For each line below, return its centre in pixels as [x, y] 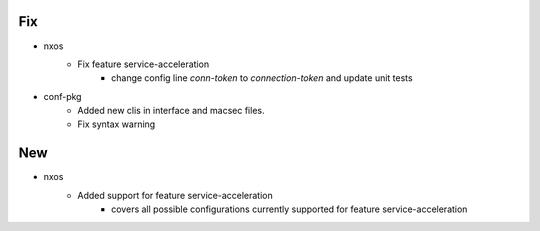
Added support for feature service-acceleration [175, 195]
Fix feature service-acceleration [143, 64]
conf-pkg [62, 96]
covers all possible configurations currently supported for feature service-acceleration [289, 209]
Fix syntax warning [116, 124]
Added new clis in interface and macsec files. [171, 111]
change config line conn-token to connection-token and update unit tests [262, 78]
